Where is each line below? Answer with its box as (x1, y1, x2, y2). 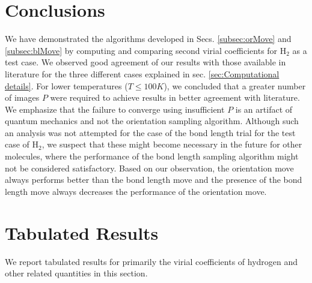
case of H (5, 138, 39, 150)
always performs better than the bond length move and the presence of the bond (5, 173, 302, 186)
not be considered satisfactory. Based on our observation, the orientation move (5, 161, 294, 174)
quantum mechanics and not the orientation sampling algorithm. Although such (5, 115, 299, 127)
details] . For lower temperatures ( (5, 79, 128, 92)
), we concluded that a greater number (164, 79, 306, 92)
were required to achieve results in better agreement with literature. (50, 91, 300, 104)
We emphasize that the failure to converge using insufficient (5, 103, 225, 115)
